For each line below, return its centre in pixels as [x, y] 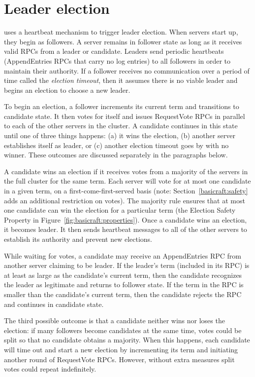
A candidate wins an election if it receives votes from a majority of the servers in [126, 171]
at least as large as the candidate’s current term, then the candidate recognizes [123, 275]
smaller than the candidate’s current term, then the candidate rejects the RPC [123, 294]
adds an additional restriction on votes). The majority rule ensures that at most [125, 200]
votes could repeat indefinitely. [50, 369]
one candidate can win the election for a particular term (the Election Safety [120, 210]
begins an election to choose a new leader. [67, 90]
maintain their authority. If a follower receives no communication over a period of [127, 70]
